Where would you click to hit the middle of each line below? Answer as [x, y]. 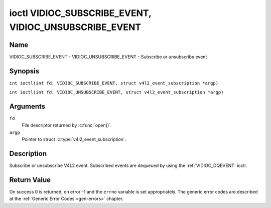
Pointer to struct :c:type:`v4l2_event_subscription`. [74, 139]
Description [28, 154]
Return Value [30, 180]
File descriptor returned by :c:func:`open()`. [67, 125]
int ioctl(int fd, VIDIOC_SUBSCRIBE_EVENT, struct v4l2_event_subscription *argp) [114, 83]
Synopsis [24, 71]
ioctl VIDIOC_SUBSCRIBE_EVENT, [80, 13]
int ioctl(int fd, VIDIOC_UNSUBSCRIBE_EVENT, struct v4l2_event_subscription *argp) [116, 92]
